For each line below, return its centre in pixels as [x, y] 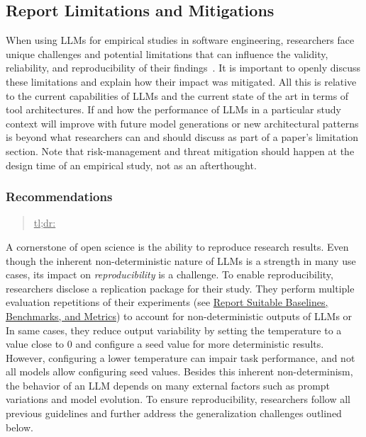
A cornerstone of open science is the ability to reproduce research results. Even [177, 246]
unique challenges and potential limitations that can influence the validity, [167, 53]
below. [20, 427]
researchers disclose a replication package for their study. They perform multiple [180, 288]
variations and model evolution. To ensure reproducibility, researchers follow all [178, 399]
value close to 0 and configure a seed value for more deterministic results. [165, 344]
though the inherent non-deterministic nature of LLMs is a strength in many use [181, 260]
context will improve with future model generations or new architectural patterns [182, 123]
